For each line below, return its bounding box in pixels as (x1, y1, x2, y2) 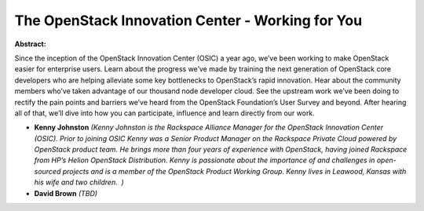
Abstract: (14, 39, 46, 49)
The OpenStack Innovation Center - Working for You (14, 12, 363, 29)
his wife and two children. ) (34, 177, 125, 187)
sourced (34, 166, 61, 176)
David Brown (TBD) (34, 188, 98, 198)
